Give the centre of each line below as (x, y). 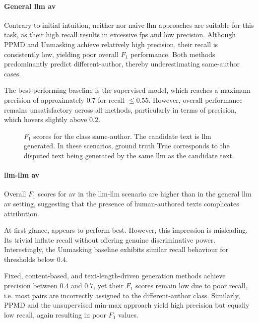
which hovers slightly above (46, 119)
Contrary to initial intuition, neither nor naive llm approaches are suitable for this (129, 25)
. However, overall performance (195, 99)
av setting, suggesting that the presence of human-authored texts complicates (122, 203)
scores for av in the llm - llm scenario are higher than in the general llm (145, 194)
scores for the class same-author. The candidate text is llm (122, 136)
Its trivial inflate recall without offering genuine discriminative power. (110, 239)
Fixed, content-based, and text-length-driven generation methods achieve (115, 276)
